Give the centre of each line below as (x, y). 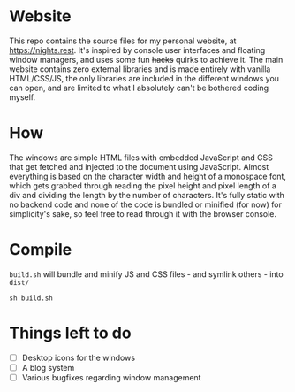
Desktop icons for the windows (78, 357)
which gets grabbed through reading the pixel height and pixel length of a (143, 185)
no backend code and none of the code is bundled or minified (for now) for (146, 204)
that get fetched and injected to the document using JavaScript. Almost (139, 166)
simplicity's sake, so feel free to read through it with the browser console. (143, 213)
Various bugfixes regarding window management (111, 377)
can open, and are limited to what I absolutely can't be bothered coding (139, 88)
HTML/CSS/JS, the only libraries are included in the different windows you (144, 78)
